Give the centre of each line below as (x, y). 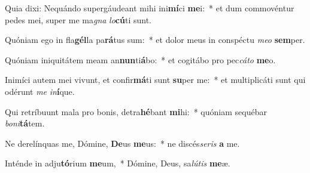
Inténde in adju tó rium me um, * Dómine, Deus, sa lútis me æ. (118, 163)
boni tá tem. (25, 123)
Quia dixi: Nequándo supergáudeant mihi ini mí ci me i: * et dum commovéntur (150, 8)
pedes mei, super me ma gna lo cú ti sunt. (78, 19)
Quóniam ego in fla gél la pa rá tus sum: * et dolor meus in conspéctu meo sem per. (155, 40)
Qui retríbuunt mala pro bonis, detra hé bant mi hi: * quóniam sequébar (136, 111)
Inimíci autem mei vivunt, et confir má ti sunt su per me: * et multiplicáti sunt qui (155, 80)
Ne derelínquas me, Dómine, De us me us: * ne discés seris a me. (122, 143)
